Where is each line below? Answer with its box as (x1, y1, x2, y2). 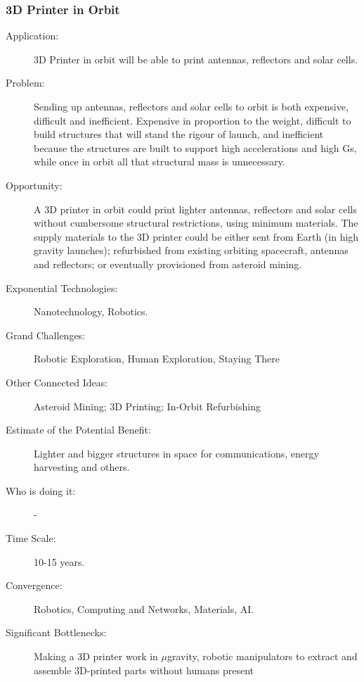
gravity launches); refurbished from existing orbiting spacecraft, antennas (34, 243, 349, 258)
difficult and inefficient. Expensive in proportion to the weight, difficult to (34, 113, 351, 127)
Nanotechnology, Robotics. (34, 304, 148, 319)
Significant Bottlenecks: (6, 625, 107, 640)
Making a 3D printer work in (34, 649, 158, 664)
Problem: (6, 75, 45, 90)
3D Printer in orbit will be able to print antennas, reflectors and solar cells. (34, 51, 358, 66)
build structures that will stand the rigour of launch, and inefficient (34, 127, 324, 141)
